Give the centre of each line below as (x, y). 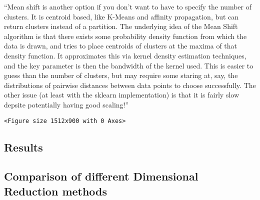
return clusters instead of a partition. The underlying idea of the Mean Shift (121, 26)
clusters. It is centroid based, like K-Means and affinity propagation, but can (121, 16)
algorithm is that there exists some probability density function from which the (125, 36)
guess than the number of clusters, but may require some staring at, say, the (121, 75)
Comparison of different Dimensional (101, 176)
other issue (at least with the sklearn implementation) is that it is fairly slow (122, 95)
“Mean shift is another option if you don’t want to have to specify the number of (128, 6)
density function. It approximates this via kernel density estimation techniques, (125, 55)
